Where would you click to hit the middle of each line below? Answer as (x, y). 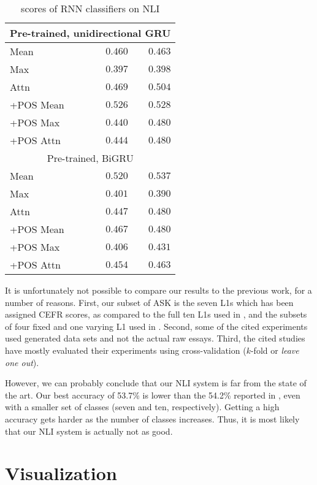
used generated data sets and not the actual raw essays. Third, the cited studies (155, 338)
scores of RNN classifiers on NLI (90, 8)
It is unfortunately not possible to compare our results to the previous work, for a (158, 290)
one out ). (22, 362)
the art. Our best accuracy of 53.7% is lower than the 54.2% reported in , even (153, 395)
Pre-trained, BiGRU (90, 158)
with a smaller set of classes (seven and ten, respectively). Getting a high (142, 407)
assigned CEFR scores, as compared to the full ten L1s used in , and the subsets (156, 314)
